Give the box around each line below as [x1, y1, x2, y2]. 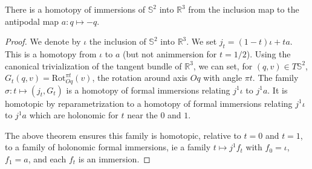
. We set [186, 35, 217, 48]
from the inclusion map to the [188, 3, 299, 15]
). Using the [246, 47, 291, 60]
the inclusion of [89, 35, 146, 48]
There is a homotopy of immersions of [5, 3, 146, 15]
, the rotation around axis [92, 71, 188, 84]
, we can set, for [193, 59, 253, 72]
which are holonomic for [29, 109, 119, 121]
